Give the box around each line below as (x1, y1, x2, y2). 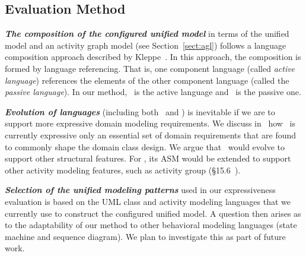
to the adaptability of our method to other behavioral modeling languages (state (5, 219, 297, 231)
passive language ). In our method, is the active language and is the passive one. (5, 86, 301, 98)
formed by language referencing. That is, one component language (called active (5, 62, 295, 74)
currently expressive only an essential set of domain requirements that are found (5, 128, 297, 141)
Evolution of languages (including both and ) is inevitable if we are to (5, 105, 275, 118)
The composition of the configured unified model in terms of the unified (5, 27, 289, 40)
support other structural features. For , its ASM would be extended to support (5, 152, 291, 165)
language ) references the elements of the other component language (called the (5, 74, 289, 86)
